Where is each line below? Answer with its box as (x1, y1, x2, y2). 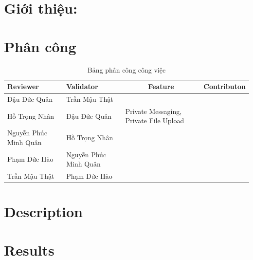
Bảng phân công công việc (87, 64, 166, 74)
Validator (66, 81, 98, 92)
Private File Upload (125, 115, 184, 126)
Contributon (203, 81, 246, 92)
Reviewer (7, 81, 39, 92)
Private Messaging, (125, 106, 182, 116)
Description (4, 202, 83, 222)
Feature (148, 81, 174, 92)
